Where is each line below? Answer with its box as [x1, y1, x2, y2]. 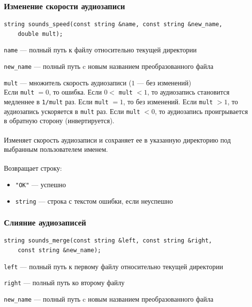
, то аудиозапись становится [147, 87, 230, 97]
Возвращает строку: [4, 163, 62, 173]
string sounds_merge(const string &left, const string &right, [4, 237, 212, 244]
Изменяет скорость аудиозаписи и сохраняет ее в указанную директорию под [4, 134, 231, 145]
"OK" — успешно [15, 179, 66, 189]
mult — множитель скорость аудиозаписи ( [4, 77, 132, 87]
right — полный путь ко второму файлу [4, 277, 125, 288]
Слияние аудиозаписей [4, 216, 86, 228]
